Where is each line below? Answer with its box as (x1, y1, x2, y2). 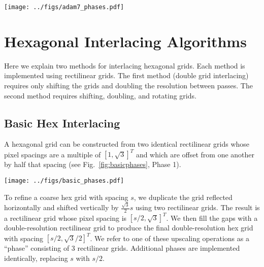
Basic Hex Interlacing (4, 115, 120, 130)
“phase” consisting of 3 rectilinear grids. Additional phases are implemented (4, 243, 240, 253)
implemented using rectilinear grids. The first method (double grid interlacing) (4, 70, 249, 81)
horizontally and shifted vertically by (4, 202, 119, 212)
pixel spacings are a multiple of (4, 149, 101, 159)
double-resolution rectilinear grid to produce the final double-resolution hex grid (4, 222, 253, 233)
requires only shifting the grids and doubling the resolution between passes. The (4, 80, 253, 90)
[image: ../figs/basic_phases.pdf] (4, 177, 124, 185)
